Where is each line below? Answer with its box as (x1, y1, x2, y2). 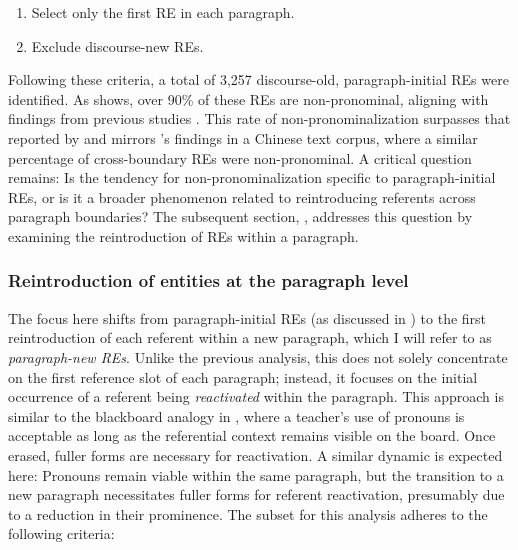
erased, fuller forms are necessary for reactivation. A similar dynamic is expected (8, 444, 503, 465)
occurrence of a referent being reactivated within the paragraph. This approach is (8, 386, 504, 407)
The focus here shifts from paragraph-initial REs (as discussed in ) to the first (8, 307, 487, 328)
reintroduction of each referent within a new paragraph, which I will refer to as (8, 327, 492, 348)
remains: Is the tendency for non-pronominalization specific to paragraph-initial (8, 167, 496, 188)
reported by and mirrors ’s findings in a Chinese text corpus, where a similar (8, 127, 478, 148)
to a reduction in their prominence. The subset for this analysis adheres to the (8, 503, 488, 524)
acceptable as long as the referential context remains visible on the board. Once (8, 425, 496, 446)
